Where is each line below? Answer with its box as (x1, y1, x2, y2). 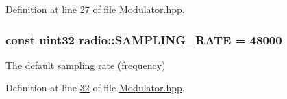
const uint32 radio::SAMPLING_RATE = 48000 (5, 31, 282, 48)
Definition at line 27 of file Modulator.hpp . (5, 2, 185, 16)
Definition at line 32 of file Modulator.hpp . (5, 81, 185, 95)
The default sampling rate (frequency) (5, 57, 166, 72)
